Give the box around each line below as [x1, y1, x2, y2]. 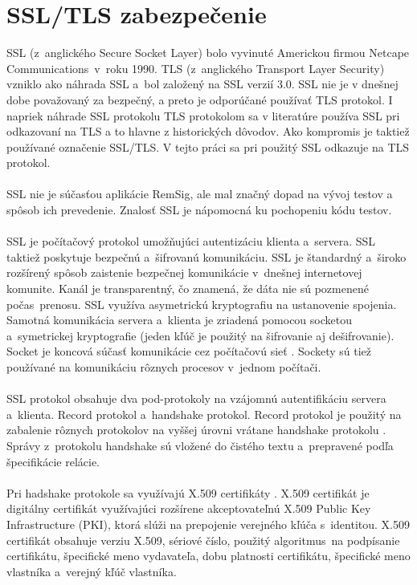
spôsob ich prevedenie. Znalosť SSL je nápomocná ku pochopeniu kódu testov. [6, 201, 392, 218]
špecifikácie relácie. [6, 453, 100, 469]
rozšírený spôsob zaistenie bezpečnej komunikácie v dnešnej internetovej [6, 264, 362, 281]
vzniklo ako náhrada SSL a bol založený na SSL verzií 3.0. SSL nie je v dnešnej [6, 75, 399, 92]
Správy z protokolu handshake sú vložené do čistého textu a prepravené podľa [6, 437, 394, 453]
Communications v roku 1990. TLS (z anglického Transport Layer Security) [6, 59, 385, 76]
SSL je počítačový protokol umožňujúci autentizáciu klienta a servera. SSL [6, 233, 376, 250]
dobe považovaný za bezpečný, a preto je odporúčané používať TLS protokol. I [6, 91, 393, 108]
